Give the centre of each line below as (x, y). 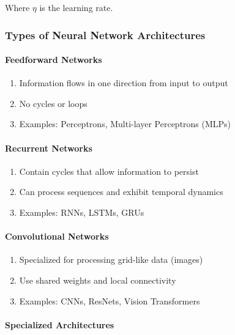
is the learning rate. (76, 7)
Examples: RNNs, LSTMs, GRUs (82, 212)
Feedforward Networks (54, 60)
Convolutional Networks (57, 236)
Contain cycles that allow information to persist (109, 171)
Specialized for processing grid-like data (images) (111, 260)
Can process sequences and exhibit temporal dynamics (121, 192)
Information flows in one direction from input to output (124, 83)
